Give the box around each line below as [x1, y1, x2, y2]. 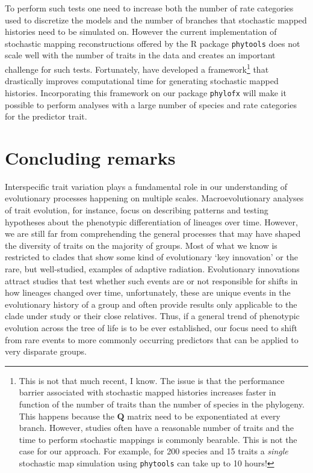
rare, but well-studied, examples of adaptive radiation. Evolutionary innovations [5, 263, 300, 275]
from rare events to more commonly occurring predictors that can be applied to [5, 333, 299, 346]
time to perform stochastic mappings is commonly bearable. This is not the [19, 433, 297, 445]
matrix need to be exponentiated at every [127, 409, 280, 422]
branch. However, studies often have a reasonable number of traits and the [19, 421, 294, 434]
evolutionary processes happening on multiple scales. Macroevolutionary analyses [5, 192, 304, 204]
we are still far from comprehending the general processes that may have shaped [5, 227, 301, 240]
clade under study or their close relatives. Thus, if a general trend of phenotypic [5, 310, 300, 322]
